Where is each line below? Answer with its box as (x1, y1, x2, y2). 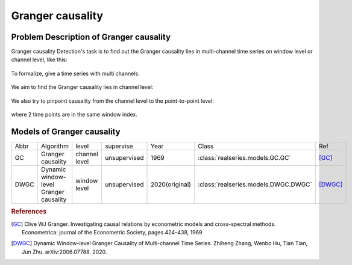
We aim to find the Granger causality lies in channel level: (11, 84, 154, 91)
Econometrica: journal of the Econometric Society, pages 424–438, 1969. (22, 228, 204, 236)
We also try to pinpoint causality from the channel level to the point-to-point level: (11, 97, 214, 105)
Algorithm (41, 142, 69, 150)
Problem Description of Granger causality (11, 32, 171, 42)
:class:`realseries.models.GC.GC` (198, 153, 292, 162)
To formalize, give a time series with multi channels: (11, 70, 140, 77)
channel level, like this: (11, 56, 68, 63)
